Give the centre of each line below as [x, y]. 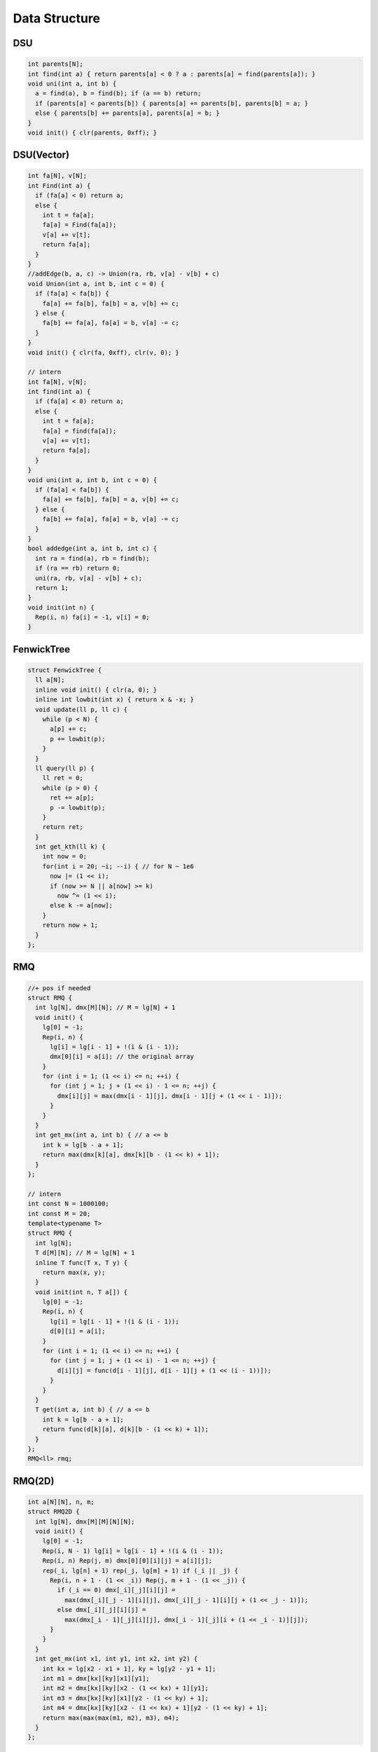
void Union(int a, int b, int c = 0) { [96, 283]
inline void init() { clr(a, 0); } [96, 690]
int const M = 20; [59, 1213]
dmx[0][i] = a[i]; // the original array [122, 1057]
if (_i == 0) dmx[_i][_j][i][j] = [116, 1590]
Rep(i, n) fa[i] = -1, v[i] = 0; [92, 617]
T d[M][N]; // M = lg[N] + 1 [85, 1253]
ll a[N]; [50, 680]
